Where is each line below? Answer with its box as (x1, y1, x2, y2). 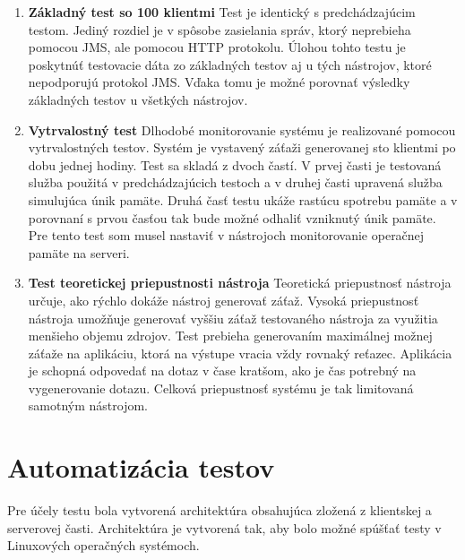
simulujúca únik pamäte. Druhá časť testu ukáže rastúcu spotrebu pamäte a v (28, 190, 458, 209)
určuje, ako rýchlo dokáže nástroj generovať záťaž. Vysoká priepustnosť (28, 290, 419, 309)
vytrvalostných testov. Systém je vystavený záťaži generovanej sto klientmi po (28, 138, 456, 157)
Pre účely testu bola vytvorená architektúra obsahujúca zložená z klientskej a (7, 501, 432, 520)
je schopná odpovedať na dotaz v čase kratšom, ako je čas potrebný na (28, 361, 417, 380)
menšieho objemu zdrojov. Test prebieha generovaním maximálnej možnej (28, 326, 433, 345)
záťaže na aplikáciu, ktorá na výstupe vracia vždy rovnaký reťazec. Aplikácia (28, 343, 452, 362)
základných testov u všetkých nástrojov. (28, 90, 248, 108)
